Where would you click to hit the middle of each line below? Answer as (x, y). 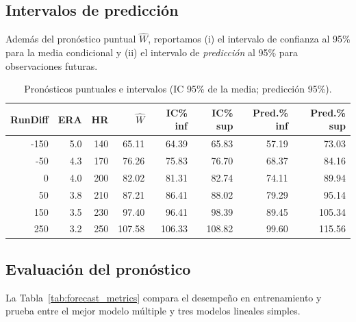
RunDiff (29, 119)
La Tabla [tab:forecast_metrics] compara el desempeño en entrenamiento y (164, 297)
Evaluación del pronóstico (98, 268)
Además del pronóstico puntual (71, 39)
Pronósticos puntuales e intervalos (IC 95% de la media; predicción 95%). (178, 89)
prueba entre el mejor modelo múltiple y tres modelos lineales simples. (153, 311)
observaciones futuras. (52, 65)
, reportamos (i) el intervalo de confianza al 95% (249, 39)
